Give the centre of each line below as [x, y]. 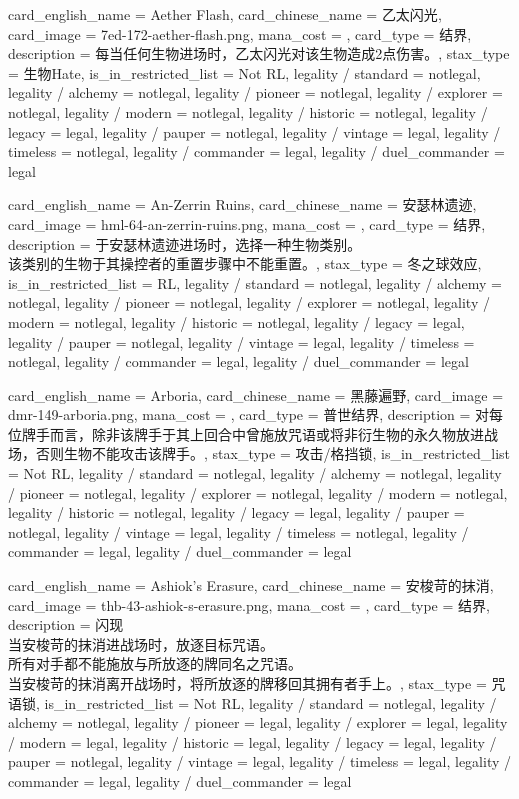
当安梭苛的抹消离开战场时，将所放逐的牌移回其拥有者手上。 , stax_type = [247, 683]
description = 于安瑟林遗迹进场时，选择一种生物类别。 [185, 243]
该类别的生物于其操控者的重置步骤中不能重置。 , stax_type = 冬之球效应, [245, 263]
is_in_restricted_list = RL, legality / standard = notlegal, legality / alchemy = [255, 282]
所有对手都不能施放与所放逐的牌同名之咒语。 [155, 663]
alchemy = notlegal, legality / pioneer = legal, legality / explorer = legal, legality [258, 722]
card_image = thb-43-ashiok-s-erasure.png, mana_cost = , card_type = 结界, [249, 604]
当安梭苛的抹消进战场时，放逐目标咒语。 [141, 643]
